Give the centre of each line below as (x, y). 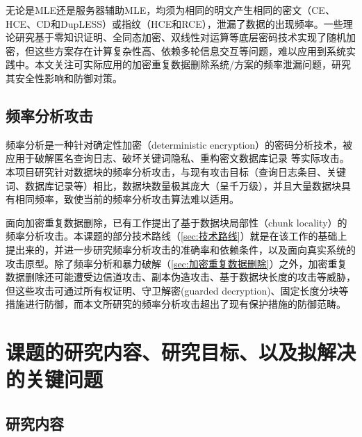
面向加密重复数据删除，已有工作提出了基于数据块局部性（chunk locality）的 (176, 222)
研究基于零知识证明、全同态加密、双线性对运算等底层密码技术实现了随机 (180, 37)
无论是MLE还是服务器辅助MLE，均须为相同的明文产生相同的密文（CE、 (170, 10)
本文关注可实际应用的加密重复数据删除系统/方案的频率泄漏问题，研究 (192, 64)
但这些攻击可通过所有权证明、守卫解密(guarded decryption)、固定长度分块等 (177, 290)
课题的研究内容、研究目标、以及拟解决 (181, 352)
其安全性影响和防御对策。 (64, 77)
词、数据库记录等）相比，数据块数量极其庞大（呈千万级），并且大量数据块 (173, 185)
